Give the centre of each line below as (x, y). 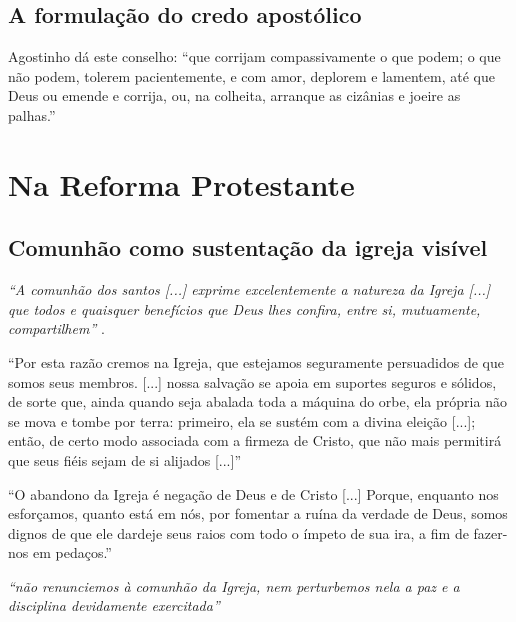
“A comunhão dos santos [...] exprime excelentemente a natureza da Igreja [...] (249, 289)
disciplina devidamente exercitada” (114, 605)
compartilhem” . (56, 328)
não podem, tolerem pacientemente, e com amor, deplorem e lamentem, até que (251, 75)
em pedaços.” (72, 552)
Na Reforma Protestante (181, 183)
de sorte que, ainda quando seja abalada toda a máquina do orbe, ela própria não (257, 401)
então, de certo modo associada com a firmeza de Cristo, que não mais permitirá (255, 440)
